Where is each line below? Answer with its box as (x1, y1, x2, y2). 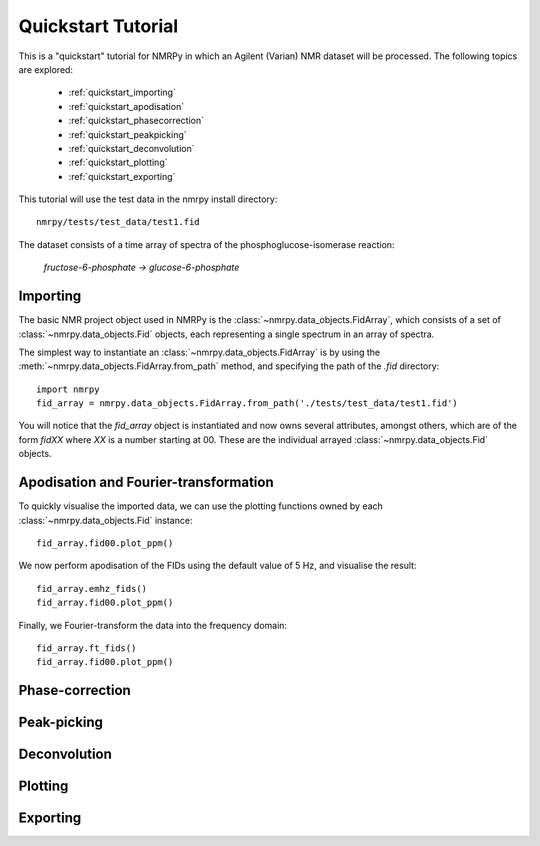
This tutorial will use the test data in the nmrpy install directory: (18, 193, 278, 205)
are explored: (18, 63, 74, 75)
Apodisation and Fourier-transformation (18, 474, 274, 491)
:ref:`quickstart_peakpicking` (68, 128, 187, 140)
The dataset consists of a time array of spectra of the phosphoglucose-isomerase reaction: (18, 238, 395, 250)
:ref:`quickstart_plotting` (68, 156, 168, 169)
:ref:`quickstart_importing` (68, 86, 177, 99)
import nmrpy (36, 383, 100, 395)
